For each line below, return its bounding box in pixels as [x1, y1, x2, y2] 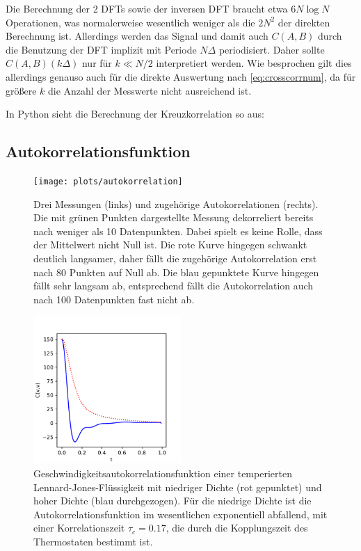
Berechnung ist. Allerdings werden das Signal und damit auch [6, 29, 268, 43]
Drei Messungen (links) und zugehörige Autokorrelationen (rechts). [33, 196, 319, 211]
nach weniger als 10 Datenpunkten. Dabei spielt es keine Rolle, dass [33, 223, 323, 238]
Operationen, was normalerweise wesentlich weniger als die [6, 15, 255, 29]
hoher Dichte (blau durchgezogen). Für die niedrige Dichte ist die [33, 493, 312, 508]
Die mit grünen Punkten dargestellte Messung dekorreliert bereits [33, 210, 314, 225]
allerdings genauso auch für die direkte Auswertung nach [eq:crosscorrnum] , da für [6, 69, 356, 83]
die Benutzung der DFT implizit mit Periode [6, 42, 197, 56]
